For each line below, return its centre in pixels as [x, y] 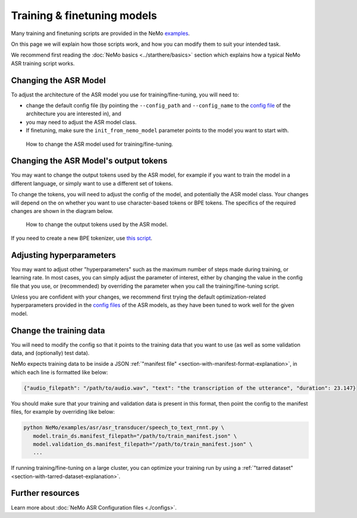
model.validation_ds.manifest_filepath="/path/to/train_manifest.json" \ [143, 444]
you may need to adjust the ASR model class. [81, 122]
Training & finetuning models [84, 15]
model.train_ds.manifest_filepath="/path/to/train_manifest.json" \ [135, 436]
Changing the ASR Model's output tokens [89, 161]
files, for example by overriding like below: [63, 412]
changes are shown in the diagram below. [62, 211]
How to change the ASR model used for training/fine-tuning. [100, 144]
